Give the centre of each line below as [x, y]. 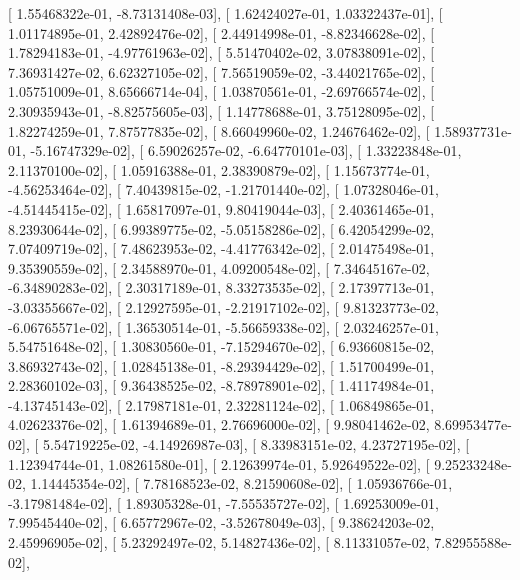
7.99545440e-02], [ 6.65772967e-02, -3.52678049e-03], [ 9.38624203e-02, [221, 522]
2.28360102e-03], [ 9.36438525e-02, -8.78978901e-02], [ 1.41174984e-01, [221, 385]
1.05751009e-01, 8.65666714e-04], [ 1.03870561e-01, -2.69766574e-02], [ [221, 91]
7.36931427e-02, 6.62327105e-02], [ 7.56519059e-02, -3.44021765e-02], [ [221, 71]
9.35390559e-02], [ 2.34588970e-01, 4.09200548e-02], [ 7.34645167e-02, [219, 267]
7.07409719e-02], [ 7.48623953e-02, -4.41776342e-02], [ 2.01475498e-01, [221, 248]
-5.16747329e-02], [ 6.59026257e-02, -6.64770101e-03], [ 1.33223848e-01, [246, 150]
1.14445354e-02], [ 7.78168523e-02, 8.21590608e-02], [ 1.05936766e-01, [241, 483]
